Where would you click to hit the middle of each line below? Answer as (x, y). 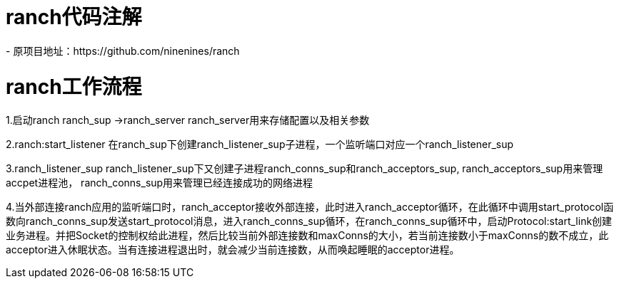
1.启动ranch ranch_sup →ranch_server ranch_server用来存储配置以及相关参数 (188, 120)
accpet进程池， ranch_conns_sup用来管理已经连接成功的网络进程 (160, 183)
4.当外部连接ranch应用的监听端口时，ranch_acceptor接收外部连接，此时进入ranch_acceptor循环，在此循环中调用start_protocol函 (310, 207)
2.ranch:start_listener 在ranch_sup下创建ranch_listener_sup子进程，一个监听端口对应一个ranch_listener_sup (260, 144)
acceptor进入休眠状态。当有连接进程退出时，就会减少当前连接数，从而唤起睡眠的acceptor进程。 (233, 250)
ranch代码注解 (74, 17)
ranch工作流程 (74, 86)
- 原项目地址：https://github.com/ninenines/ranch (123, 51)
